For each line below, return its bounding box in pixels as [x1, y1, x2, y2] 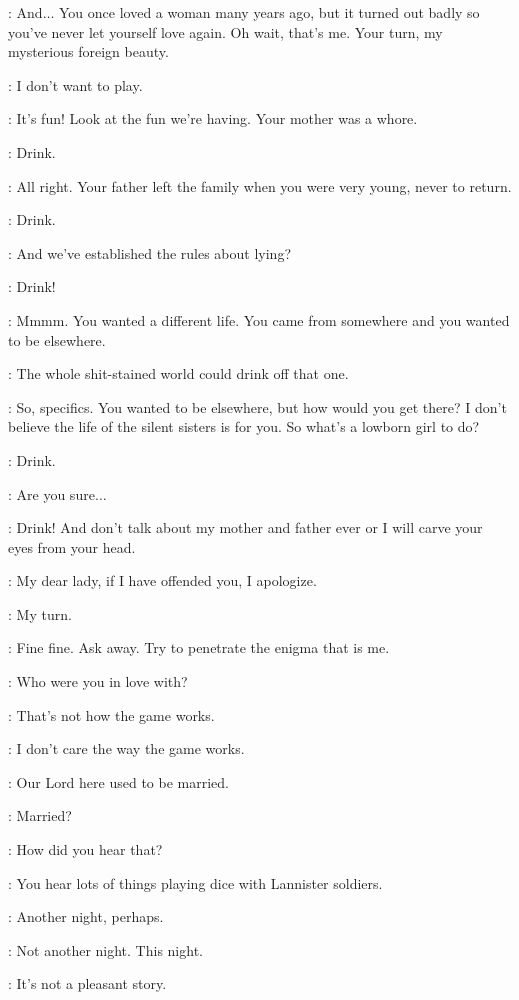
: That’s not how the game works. [8, 704, 215, 725]
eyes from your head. [8, 536, 136, 557]
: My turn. [8, 603, 72, 624]
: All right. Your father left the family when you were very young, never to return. [8, 175, 512, 196]
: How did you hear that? [8, 839, 163, 860]
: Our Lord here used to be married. [8, 771, 229, 792]
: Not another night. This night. [8, 939, 203, 960]
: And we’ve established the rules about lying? [8, 242, 291, 263]
